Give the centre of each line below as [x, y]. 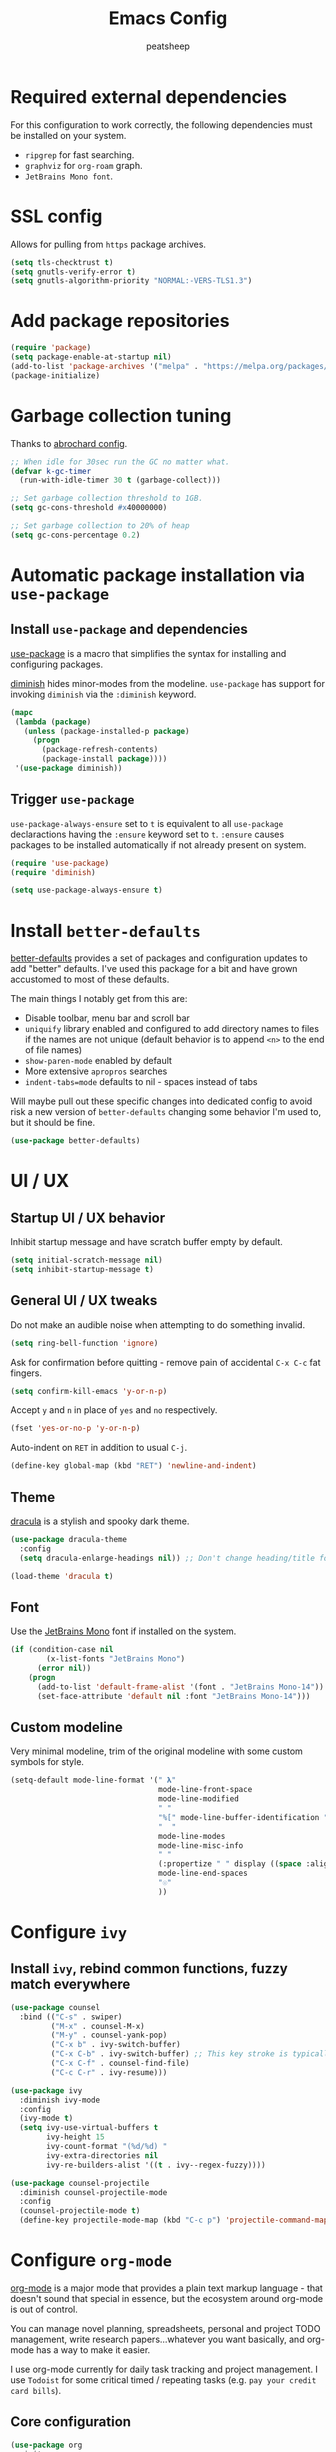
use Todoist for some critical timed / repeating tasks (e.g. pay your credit [163, 2379]
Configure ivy [69, 1931]
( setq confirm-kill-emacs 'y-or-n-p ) [89, 1391]
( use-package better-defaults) [75, 1141]
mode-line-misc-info [201, 1845]
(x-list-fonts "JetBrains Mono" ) [116, 1659]
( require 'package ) [51, 348]
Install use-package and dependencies [129, 629]
